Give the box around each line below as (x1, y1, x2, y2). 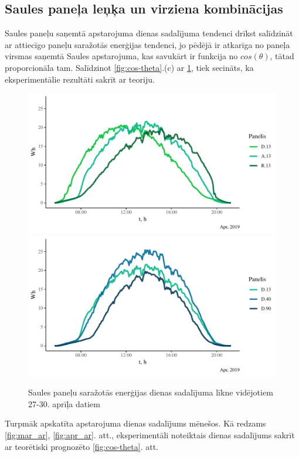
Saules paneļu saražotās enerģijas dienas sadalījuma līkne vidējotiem (28, 386, 273, 398)
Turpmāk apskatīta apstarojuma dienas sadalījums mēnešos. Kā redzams (5, 417, 266, 429)
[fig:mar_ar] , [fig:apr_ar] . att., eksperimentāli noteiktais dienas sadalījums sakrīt (5, 429, 295, 441)
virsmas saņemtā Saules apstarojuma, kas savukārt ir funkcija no (5, 50, 238, 62)
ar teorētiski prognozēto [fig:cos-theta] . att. (5, 440, 159, 452)
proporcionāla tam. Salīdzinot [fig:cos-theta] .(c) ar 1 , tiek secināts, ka (5, 61, 254, 73)
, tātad (270, 50, 294, 62)
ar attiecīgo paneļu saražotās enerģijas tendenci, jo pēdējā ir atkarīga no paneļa (5, 38, 290, 50)
